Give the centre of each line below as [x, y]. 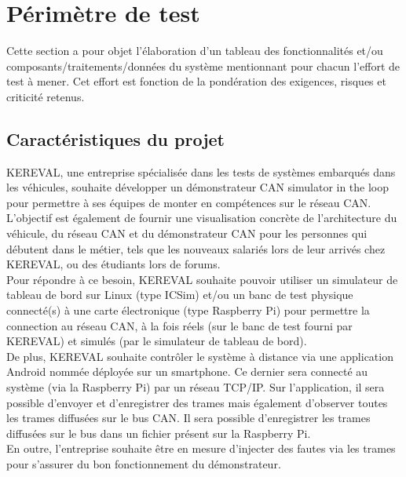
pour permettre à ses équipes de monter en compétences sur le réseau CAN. [189, 202]
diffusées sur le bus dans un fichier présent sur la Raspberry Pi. [159, 433]
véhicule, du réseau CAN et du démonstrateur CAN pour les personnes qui [187, 233]
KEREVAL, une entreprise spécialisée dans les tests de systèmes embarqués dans [201, 171]
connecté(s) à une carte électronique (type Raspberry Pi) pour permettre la [188, 310]
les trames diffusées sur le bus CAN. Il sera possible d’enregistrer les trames [188, 418]
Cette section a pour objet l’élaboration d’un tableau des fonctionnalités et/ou [195, 51]
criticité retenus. [46, 96]
